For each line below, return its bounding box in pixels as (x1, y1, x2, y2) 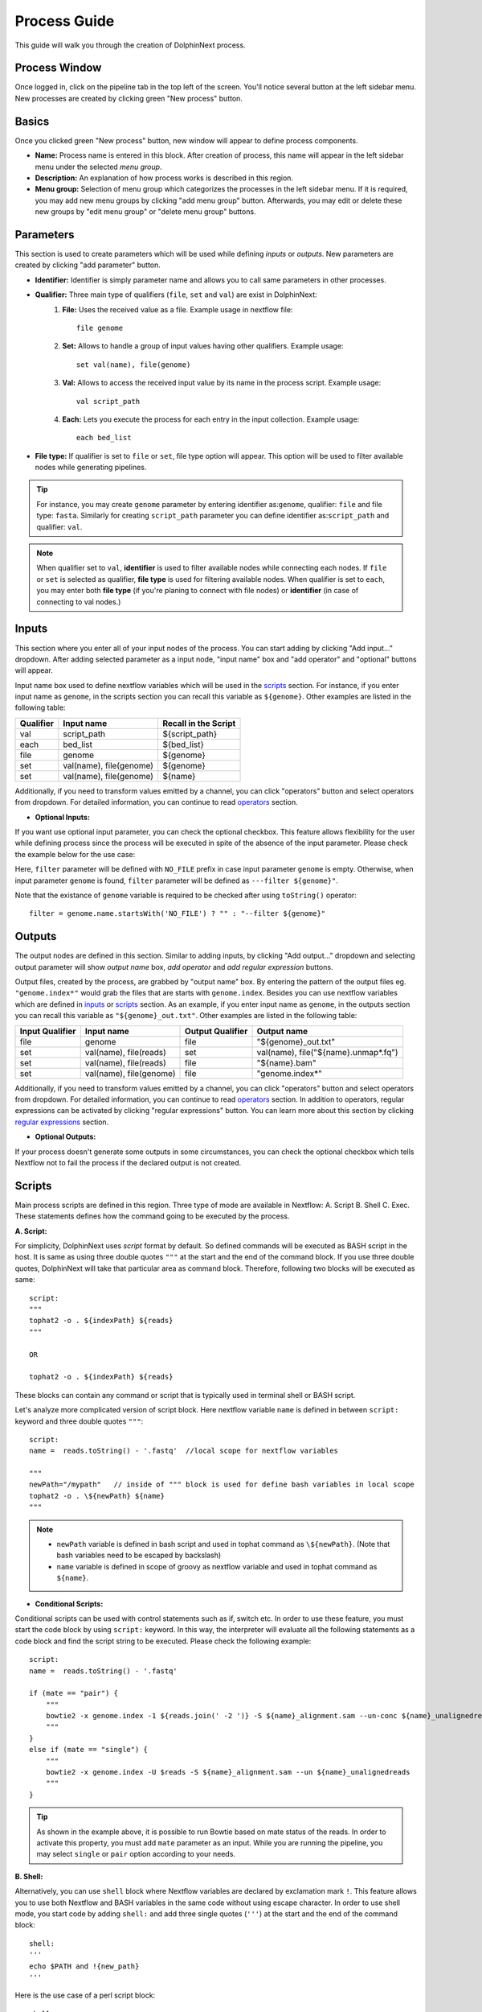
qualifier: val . (36, 522, 83, 531)
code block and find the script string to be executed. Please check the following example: (14, 1636, 312, 1646)
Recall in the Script (161, 717, 236, 728)
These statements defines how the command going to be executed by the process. (14, 1211, 290, 1221)
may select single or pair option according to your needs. (36, 1849, 236, 1859)
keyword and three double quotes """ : (14, 1416, 144, 1426)
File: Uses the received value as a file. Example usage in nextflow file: (62, 304, 293, 314)
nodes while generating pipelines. (35, 463, 147, 472)
